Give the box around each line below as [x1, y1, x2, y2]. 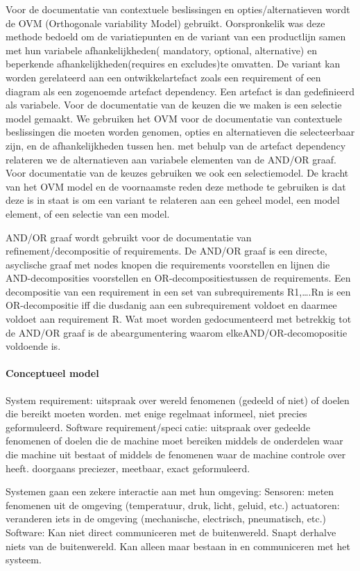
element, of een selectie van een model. [6, 206, 170, 220]
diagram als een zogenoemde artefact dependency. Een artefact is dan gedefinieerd [6, 83, 354, 98]
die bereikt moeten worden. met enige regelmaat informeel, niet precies [6, 406, 307, 421]
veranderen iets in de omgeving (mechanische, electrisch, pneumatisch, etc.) [6, 511, 326, 526]
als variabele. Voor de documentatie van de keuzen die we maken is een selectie [6, 97, 342, 112]
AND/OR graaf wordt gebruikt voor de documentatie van [6, 230, 252, 244]
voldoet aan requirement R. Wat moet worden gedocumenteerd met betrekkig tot [6, 312, 352, 326]
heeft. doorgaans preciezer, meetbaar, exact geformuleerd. [6, 460, 250, 475]
